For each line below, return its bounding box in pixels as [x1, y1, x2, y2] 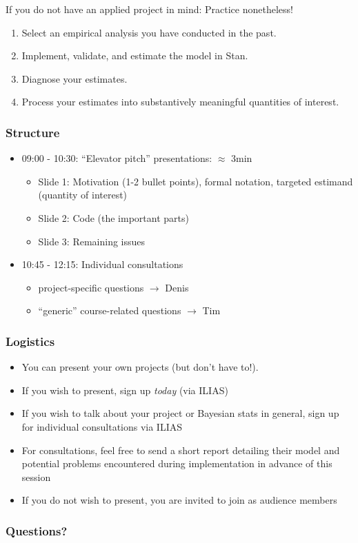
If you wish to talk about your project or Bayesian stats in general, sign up [21, 406, 339, 420]
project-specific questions [38, 280, 144, 294]
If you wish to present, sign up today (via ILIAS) [21, 382, 228, 397]
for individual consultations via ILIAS [21, 419, 183, 433]
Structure [6, 123, 60, 141]
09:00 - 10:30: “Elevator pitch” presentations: [21, 151, 212, 165]
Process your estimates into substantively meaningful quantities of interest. [21, 94, 339, 109]
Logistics [6, 332, 55, 349]
